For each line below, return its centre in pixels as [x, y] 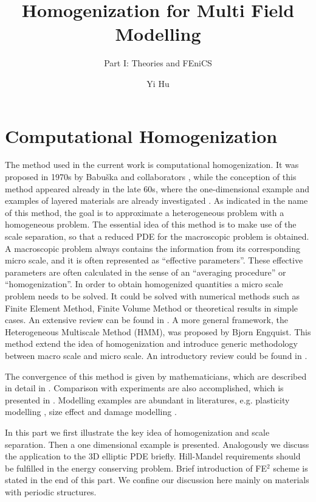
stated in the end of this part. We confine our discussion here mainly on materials [157, 480]
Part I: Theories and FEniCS [158, 63]
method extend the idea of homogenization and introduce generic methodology [151, 343]
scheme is [290, 468]
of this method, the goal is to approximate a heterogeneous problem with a [145, 212]
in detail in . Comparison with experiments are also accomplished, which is [144, 388]
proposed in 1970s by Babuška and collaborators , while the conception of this [151, 177]
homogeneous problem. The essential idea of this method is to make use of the [151, 224]
